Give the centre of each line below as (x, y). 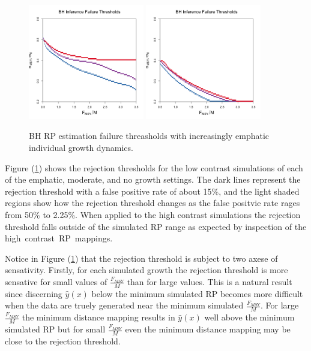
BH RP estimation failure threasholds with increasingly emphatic (149, 136)
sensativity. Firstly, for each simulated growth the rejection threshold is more (146, 270)
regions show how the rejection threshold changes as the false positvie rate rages (152, 203)
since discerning (34, 293)
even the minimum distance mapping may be (208, 329)
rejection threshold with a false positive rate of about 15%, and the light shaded (152, 191)
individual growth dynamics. (81, 147)
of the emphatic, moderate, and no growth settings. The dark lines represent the (153, 179)
